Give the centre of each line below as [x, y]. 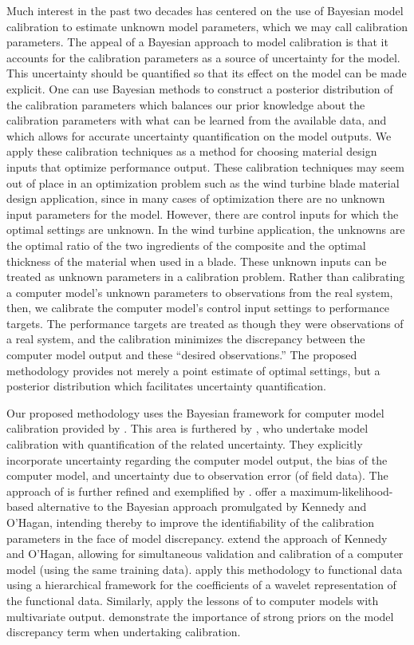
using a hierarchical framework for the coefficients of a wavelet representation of [201, 585]
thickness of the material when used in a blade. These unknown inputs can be [197, 261]
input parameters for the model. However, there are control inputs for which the [203, 214]
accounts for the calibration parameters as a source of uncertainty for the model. [203, 57]
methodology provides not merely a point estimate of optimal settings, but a [193, 370]
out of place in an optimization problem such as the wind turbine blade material [203, 182]
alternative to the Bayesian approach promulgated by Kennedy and [202, 507]
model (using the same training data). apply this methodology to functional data [205, 569]
